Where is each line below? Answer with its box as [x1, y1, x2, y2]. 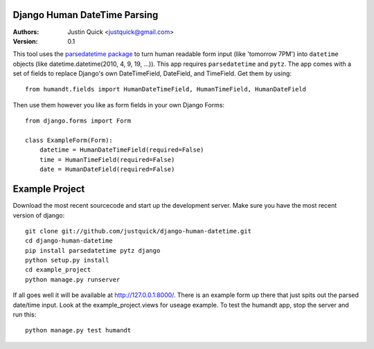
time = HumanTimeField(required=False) [39, 156, 175, 163]
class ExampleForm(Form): [25, 136, 114, 145]
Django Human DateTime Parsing [12, 9, 159, 21]
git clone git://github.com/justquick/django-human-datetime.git [25, 227, 252, 235]
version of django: [12, 211, 65, 220]
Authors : [12, 28, 39, 36]
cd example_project [25, 266, 91, 274]
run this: [12, 310, 37, 319]
